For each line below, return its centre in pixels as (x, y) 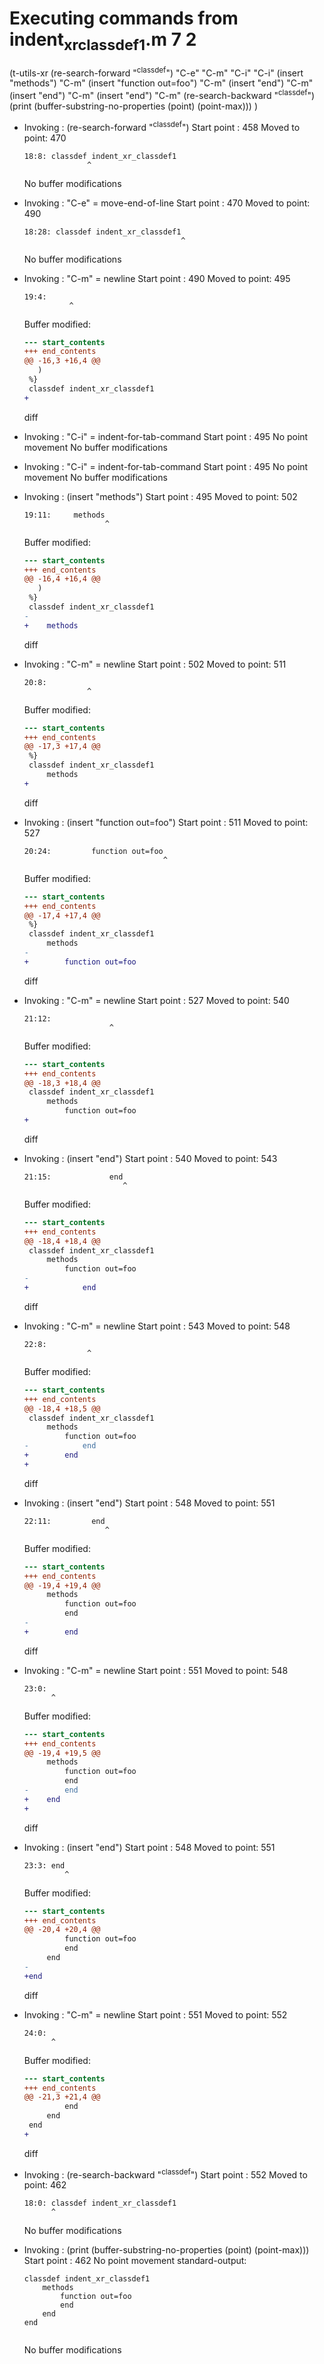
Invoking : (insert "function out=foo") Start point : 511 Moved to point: (166, 822)
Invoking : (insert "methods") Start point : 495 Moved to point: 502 (160, 496)
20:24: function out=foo (93, 851)
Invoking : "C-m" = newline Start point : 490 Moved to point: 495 (157, 278)
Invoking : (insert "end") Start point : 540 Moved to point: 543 (150, 1158)
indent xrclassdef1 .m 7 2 (103, 41)
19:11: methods (64, 515)
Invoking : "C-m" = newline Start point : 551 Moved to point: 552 (155, 2014)
